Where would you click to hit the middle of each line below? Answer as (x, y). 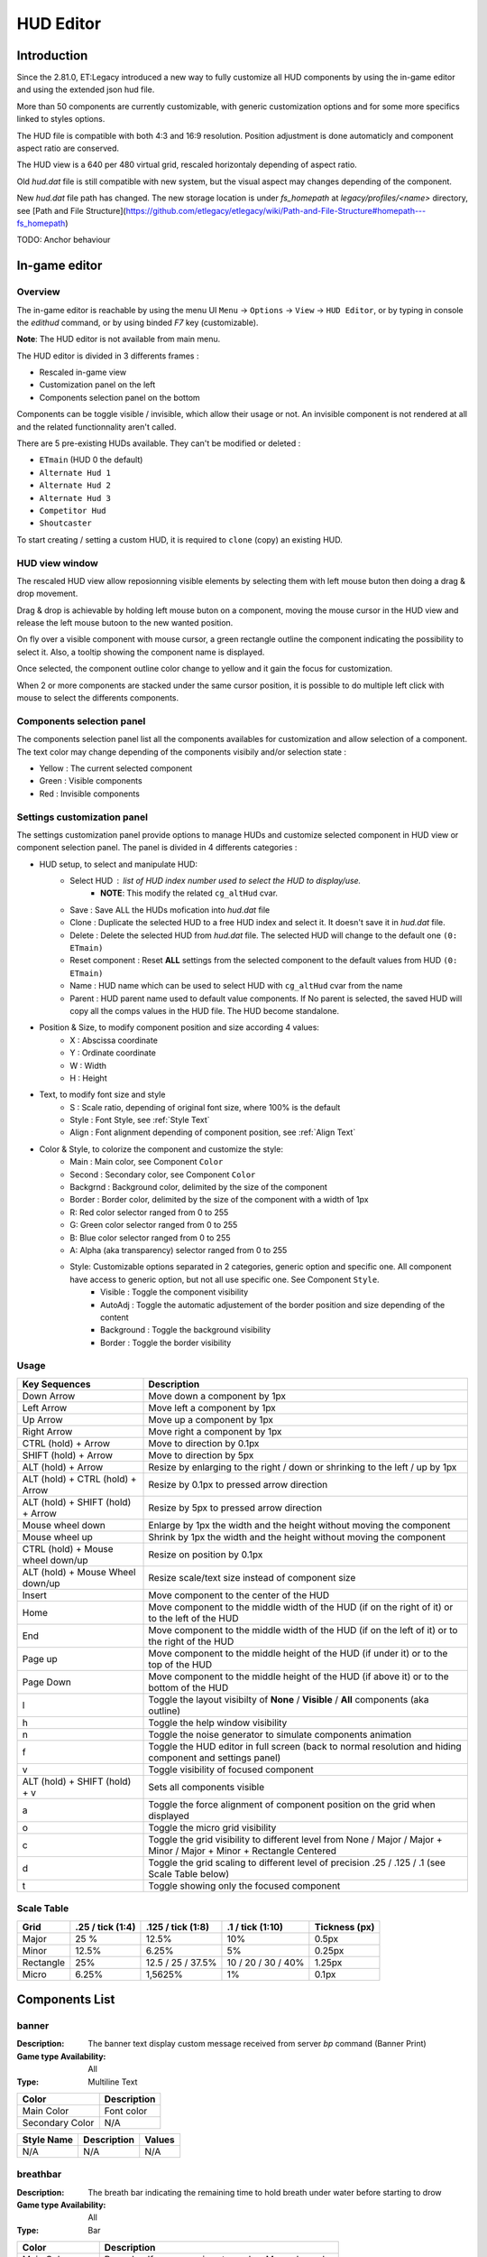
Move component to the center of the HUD (239, 1595)
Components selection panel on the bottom (119, 397)
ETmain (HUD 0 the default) (91, 460)
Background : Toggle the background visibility (185, 1330)
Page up (40, 1658)
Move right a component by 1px (215, 1431)
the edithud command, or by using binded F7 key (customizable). (138, 322)
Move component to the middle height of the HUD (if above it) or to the (299, 1676)
